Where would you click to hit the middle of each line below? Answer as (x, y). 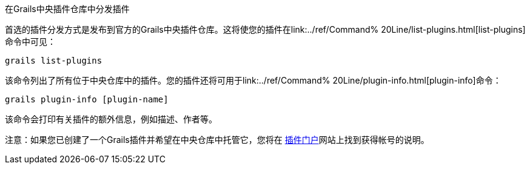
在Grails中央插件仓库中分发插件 (67, 9)
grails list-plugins (54, 61)
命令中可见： (30, 41)
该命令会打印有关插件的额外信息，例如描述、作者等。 (111, 119)
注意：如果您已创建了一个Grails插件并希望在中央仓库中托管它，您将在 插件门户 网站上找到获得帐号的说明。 (217, 140)
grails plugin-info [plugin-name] (87, 99)
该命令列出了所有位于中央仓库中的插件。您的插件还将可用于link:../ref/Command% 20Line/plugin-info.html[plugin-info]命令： (253, 80)
